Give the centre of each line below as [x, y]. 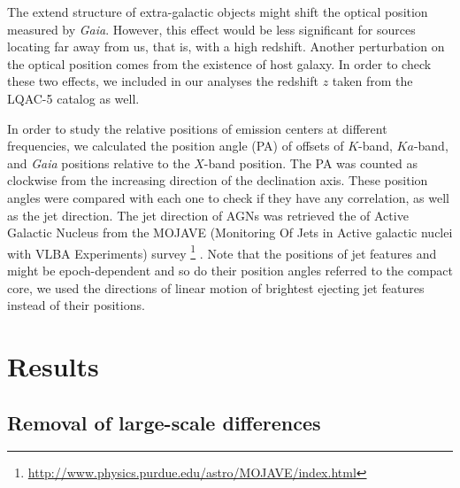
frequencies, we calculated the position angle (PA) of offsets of [176, 146]
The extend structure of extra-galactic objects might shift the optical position [218, 12]
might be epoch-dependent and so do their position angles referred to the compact [230, 270]
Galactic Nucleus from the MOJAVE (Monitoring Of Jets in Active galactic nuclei [230, 232]
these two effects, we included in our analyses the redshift [163, 81]
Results [53, 365]
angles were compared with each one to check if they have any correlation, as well [228, 197]
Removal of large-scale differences [164, 422]
